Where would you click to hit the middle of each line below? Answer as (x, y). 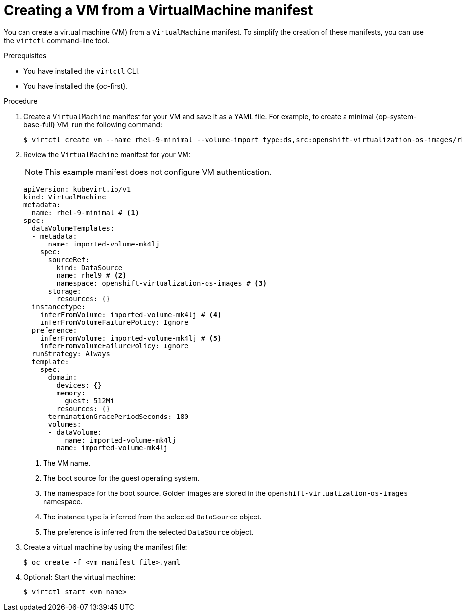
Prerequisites (25, 55)
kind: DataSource (90, 267)
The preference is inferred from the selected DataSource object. (148, 532)
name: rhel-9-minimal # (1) (85, 212)
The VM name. (67, 463)
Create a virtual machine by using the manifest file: (105, 547)
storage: (65, 291)
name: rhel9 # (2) (92, 275)
